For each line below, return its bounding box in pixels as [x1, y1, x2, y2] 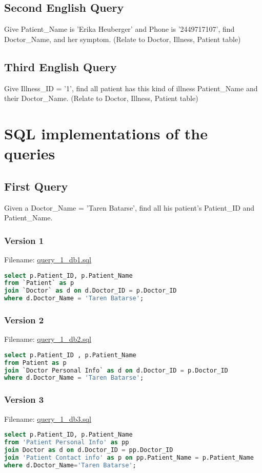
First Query [4, 178, 68, 194]
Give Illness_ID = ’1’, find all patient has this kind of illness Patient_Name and [4, 83, 258, 93]
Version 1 [4, 234, 44, 246]
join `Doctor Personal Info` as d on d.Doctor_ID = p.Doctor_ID [4, 366, 228, 374]
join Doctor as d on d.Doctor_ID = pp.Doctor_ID [4, 446, 173, 454]
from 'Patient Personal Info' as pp [4, 439, 129, 446]
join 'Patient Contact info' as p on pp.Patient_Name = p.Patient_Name [4, 454, 254, 461]
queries [4, 143, 55, 164]
